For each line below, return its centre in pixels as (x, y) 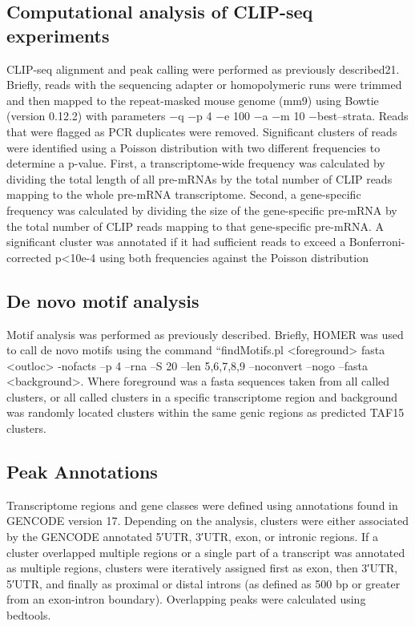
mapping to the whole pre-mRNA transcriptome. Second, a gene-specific (184, 194)
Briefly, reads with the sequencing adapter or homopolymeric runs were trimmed (204, 85)
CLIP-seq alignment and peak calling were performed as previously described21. (203, 69)
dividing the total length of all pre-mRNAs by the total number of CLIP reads (199, 178)
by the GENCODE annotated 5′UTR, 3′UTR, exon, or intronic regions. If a (192, 537)
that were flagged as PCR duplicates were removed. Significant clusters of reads (202, 131)
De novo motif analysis (103, 300)
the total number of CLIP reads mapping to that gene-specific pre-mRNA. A (195, 226)
